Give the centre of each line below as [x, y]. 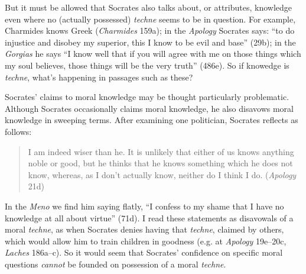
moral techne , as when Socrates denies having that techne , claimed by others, [144, 229]
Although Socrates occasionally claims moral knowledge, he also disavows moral [149, 108]
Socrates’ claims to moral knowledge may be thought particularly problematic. [147, 97]
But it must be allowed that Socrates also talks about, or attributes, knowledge [149, 7]
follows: [18, 131]
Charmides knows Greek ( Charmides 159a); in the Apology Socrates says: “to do [150, 30]
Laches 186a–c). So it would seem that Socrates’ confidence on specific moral [144, 252]
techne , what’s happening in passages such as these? [99, 77]
